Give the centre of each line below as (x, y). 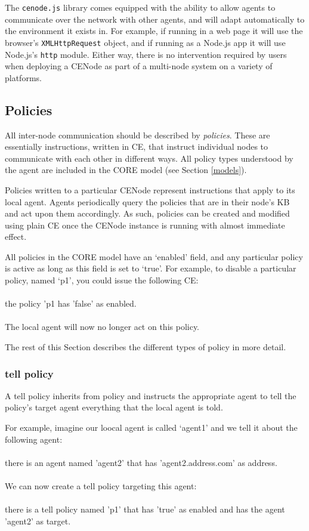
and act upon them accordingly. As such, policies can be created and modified (147, 213)
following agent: (34, 439)
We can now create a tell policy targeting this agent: (101, 486)
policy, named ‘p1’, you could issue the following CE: (102, 280)
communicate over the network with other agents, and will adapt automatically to (155, 19)
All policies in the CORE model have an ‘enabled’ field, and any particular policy (154, 256)
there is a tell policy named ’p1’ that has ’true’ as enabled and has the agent (145, 509)
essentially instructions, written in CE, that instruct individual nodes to (137, 146)
